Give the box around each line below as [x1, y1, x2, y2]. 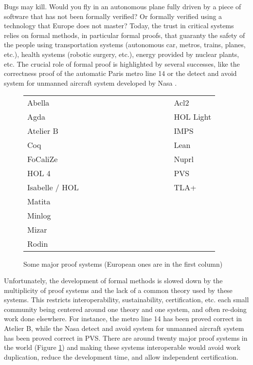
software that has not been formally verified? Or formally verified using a [4, 11, 222, 21]
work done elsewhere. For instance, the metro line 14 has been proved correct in [4, 313, 242, 324]
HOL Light [174, 111, 212, 123]
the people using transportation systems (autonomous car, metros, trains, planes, [4, 39, 246, 50]
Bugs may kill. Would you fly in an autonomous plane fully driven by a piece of [4, 1, 241, 11]
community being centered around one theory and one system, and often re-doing [4, 304, 247, 314]
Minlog [27, 210, 51, 221]
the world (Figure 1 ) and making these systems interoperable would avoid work [4, 342, 241, 352]
